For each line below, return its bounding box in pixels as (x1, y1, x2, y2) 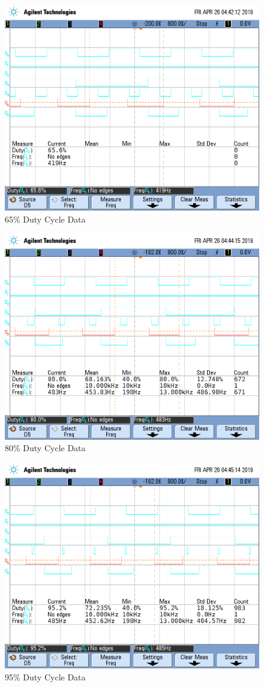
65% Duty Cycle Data (5, 212, 86, 225)
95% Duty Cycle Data (5, 670, 86, 683)
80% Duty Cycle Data (5, 442, 86, 454)
